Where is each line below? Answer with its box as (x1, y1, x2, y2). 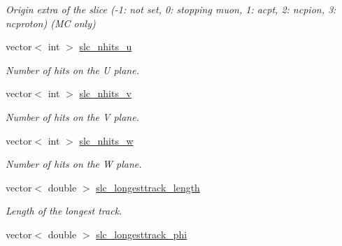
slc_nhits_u (79, 39, 132, 54)
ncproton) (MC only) (6, 15, 96, 30)
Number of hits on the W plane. (6, 157, 142, 171)
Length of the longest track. (6, 203, 122, 218)
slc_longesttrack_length (96, 180, 200, 194)
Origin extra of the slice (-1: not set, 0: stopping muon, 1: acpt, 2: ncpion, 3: (6, 2, 336, 16)
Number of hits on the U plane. (6, 62, 139, 77)
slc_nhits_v (79, 86, 131, 101)
